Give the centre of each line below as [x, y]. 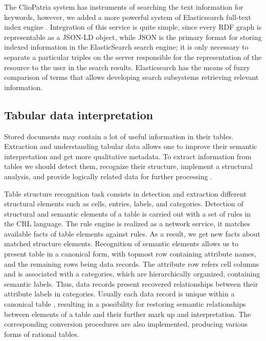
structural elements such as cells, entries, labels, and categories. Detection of [124, 204]
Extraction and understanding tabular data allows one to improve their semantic [131, 146]
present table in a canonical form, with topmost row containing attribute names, [130, 254]
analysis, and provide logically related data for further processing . [108, 176]
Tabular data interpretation [79, 114]
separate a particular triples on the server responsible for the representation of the [133, 57]
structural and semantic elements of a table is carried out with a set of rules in [128, 213]
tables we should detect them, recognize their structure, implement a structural [128, 166]
